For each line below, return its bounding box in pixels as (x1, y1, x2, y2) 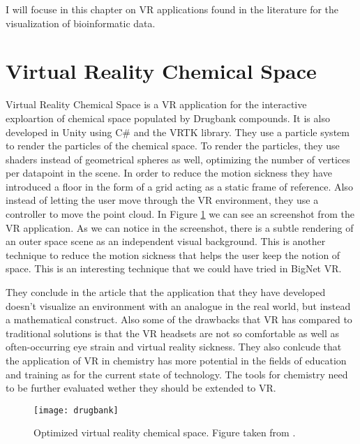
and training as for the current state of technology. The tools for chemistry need (6, 367, 348, 381)
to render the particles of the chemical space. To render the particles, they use (6, 138, 340, 153)
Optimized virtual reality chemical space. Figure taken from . (33, 425, 296, 440)
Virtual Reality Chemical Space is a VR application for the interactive (6, 97, 307, 112)
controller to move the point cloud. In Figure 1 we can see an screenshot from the (6, 207, 354, 221)
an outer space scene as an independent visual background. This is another (6, 234, 326, 249)
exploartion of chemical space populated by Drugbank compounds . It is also (6, 110, 330, 125)
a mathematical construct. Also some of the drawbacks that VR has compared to (6, 312, 352, 327)
